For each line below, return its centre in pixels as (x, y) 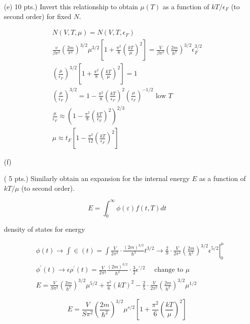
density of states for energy (45, 229)
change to (169, 270)
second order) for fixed (38, 16)
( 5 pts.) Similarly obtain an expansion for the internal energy (97, 178)
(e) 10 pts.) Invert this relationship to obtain (71, 6)
